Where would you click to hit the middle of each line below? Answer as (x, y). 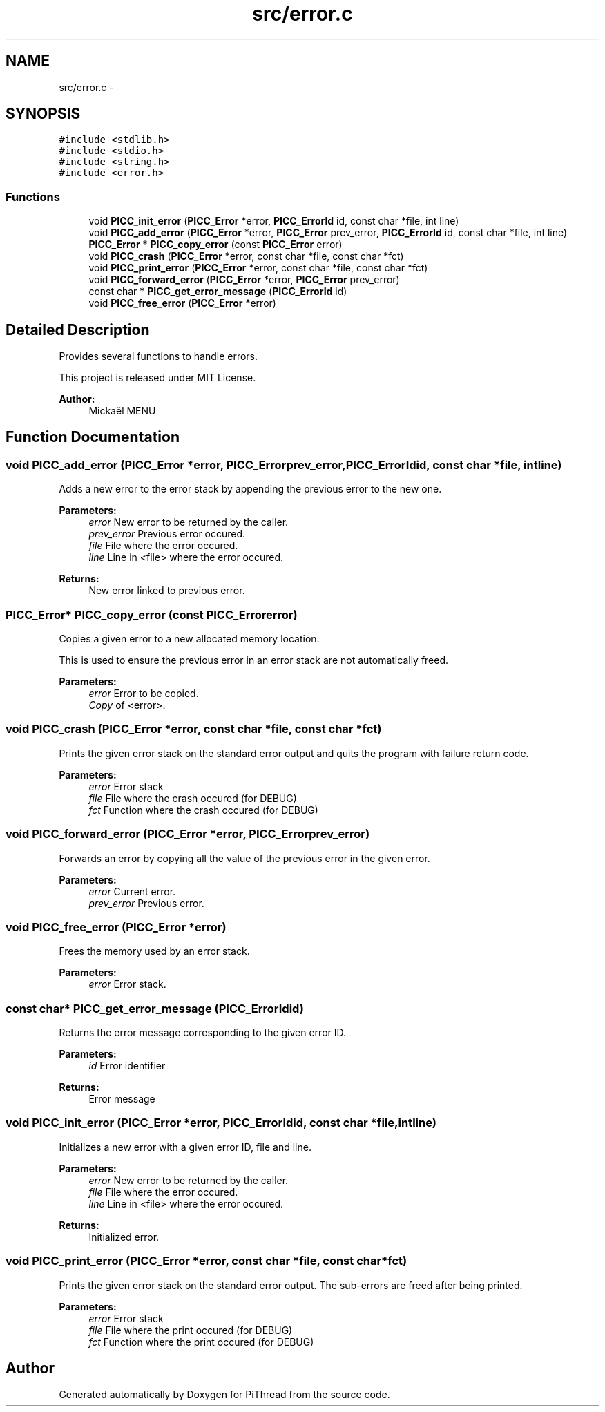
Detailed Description (78, 330)
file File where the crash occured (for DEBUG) (193, 798)
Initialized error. (124, 1237)
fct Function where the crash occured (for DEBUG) (203, 810)
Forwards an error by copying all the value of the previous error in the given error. (244, 858)
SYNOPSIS (43, 114)
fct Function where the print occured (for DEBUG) (201, 1342)
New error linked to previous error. (167, 591)
